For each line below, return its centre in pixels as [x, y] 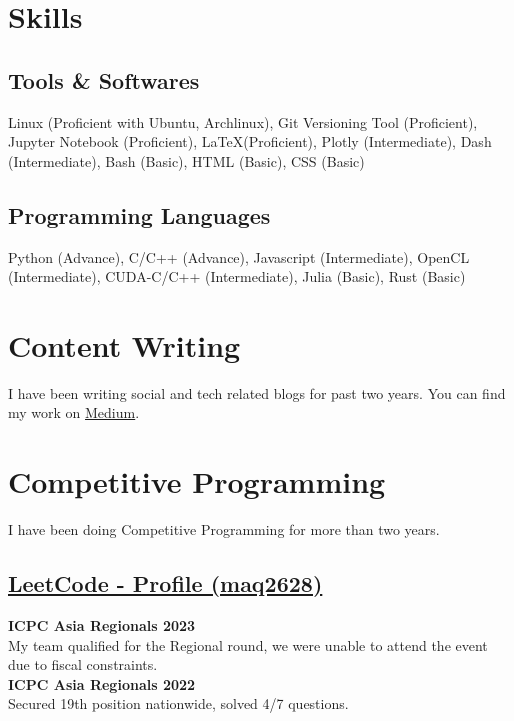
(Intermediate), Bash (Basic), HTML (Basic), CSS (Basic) [186, 160]
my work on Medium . [74, 412]
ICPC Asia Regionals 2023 [102, 624]
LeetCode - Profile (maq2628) [165, 583]
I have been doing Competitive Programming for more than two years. [224, 529]
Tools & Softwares [104, 79]
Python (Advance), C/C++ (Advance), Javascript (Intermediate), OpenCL [239, 256]
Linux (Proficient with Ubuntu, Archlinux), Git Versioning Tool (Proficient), [243, 121]
